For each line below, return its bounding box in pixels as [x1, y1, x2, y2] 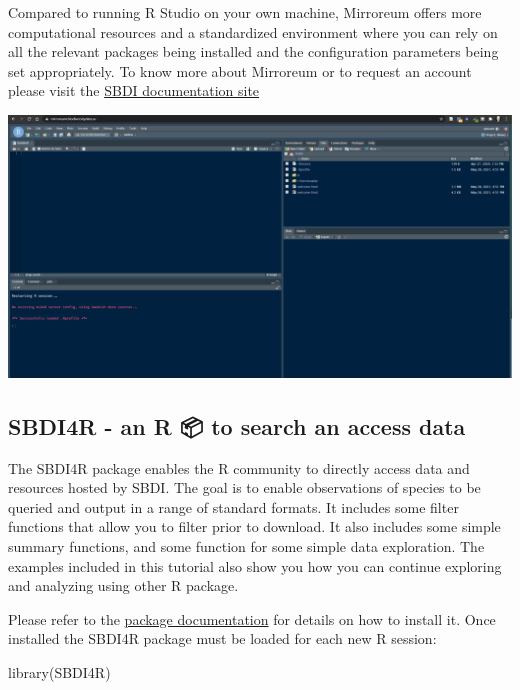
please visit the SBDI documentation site [8, 80, 260, 101]
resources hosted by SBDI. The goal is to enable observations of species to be [8, 477, 481, 498]
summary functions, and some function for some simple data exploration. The [8, 535, 485, 556]
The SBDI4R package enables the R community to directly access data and [8, 457, 470, 478]
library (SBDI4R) [8, 661, 111, 682]
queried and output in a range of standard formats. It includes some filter [8, 496, 459, 517]
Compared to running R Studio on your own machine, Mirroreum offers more [8, 2, 482, 22]
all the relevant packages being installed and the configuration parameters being [8, 41, 499, 62]
